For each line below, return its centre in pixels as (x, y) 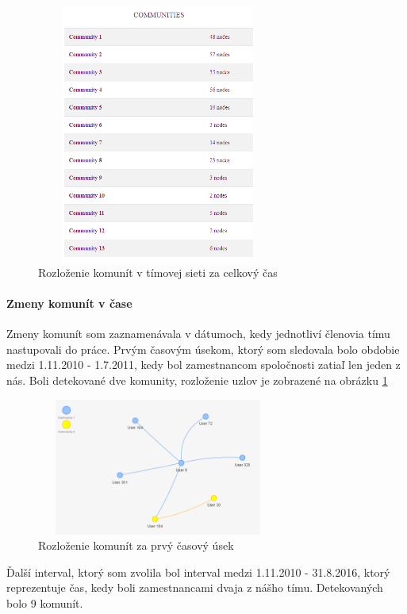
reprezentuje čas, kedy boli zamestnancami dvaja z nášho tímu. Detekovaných (195, 587)
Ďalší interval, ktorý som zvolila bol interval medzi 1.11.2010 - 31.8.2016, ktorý (198, 572)
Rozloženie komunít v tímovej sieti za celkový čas (158, 272)
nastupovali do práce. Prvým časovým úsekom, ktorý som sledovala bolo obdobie (203, 349)
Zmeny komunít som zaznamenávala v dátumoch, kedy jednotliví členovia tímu (198, 334)
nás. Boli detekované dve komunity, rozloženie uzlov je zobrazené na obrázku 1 (197, 380)
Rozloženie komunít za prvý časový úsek (136, 545)
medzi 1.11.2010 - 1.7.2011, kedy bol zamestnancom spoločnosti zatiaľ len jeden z (203, 365)
